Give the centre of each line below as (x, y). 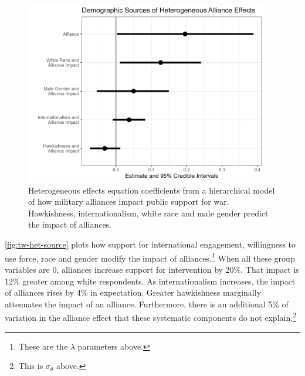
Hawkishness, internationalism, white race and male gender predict (148, 213)
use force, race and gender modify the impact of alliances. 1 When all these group (150, 257)
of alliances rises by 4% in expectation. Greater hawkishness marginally (133, 292)
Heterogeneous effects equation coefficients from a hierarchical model (152, 190)
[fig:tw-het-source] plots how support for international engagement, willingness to (150, 244)
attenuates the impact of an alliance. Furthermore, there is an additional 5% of (147, 304)
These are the (43, 346)
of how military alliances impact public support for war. (129, 201)
